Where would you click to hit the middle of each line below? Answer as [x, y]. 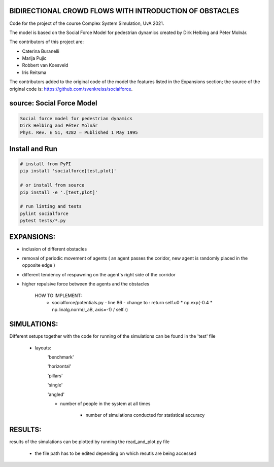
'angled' [56, 394]
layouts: [43, 348]
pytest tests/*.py [43, 221]
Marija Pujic [34, 58]
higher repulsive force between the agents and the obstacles [86, 284]
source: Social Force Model [53, 103]
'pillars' [55, 376]
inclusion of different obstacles [55, 249]
